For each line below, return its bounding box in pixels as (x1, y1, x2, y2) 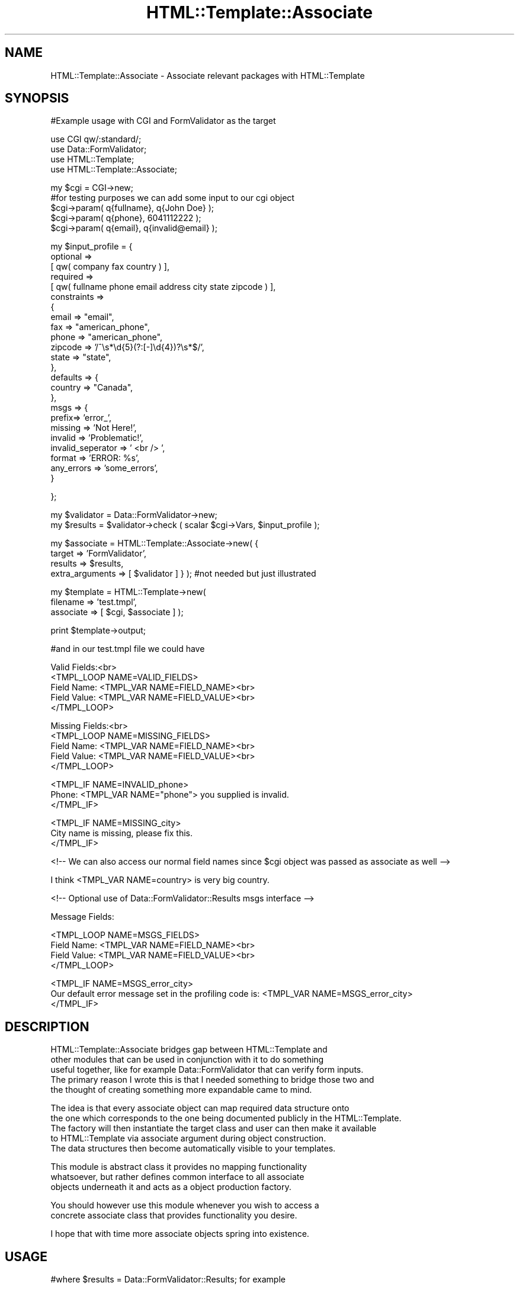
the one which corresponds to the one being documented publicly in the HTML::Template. (50, 1113, 402, 1124)
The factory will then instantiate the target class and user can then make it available (50, 1123, 377, 1134)
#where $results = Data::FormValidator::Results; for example (50, 1274, 286, 1285)
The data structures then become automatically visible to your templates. (50, 1143, 336, 1154)
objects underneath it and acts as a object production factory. (50, 1182, 291, 1192)
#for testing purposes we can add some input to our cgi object (50, 193, 294, 203)
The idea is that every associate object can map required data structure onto (50, 1103, 350, 1114)
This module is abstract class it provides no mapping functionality (50, 1162, 307, 1172)
